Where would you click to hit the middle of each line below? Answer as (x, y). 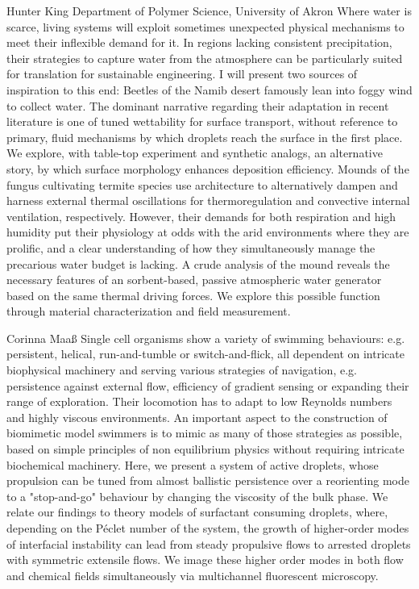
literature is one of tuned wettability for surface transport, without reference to (202, 121)
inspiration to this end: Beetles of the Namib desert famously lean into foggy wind (209, 89)
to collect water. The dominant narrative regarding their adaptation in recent (198, 105)
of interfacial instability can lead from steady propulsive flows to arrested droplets (209, 543)
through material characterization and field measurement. (149, 311)
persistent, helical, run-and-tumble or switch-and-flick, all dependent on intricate (205, 354)
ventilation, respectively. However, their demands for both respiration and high (201, 216)
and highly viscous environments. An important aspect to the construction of (197, 417)
